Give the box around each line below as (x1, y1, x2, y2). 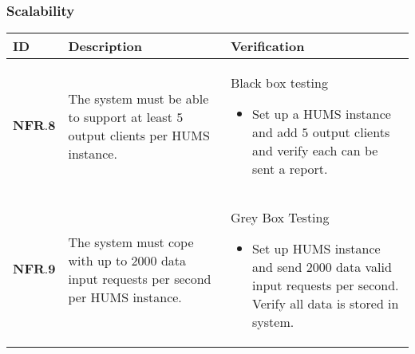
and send (252, 258, 302, 277)
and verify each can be (252, 141, 378, 160)
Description (68, 37, 143, 56)
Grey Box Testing (230, 208, 330, 227)
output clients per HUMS (68, 125, 210, 144)
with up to (68, 251, 128, 270)
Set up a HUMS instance (252, 104, 391, 124)
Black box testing (230, 73, 328, 92)
